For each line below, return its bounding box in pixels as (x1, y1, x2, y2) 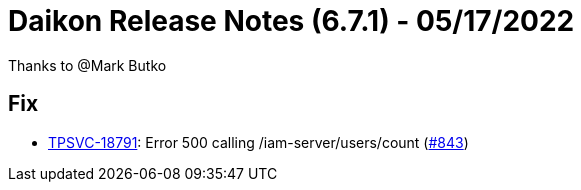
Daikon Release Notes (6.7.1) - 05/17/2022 (8, 4, 575, 38)
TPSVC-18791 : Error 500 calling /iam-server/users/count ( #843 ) (48, 133, 469, 151)
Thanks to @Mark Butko (8, 56, 167, 74)
